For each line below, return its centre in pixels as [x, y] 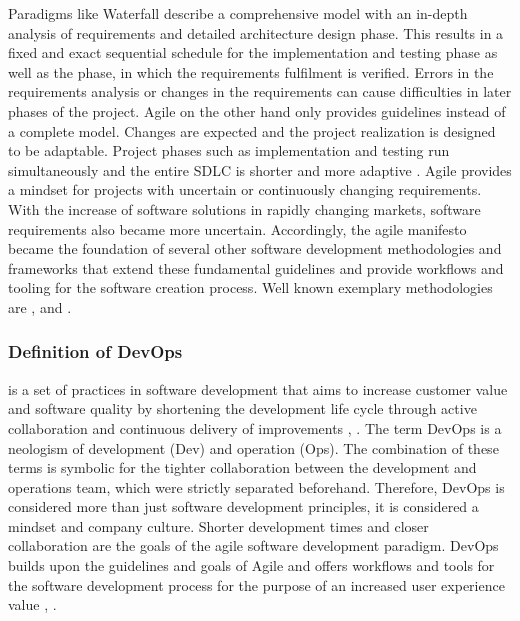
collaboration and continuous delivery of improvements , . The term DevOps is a [255, 427]
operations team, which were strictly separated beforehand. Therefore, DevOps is [256, 486]
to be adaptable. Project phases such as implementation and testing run [229, 150]
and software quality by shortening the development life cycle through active [242, 408]
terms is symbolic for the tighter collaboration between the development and [242, 467]
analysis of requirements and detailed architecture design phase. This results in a [256, 32]
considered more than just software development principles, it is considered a [243, 506]
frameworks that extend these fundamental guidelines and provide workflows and [256, 267]
